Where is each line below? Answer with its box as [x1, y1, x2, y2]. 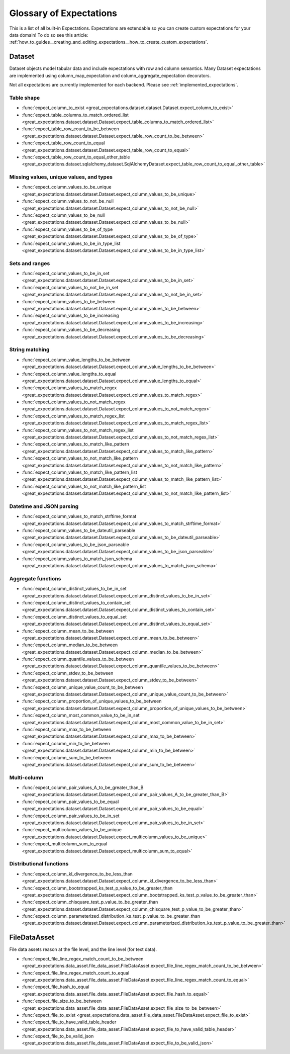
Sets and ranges [9, 259, 50, 267]
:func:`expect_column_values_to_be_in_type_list [22, 240, 121, 246]
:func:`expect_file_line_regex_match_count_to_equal [22, 970, 130, 976]
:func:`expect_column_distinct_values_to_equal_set [22, 613, 127, 620]
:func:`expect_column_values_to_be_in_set [22, 271, 110, 277]
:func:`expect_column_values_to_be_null [22, 212, 105, 218]
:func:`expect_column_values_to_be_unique [22, 184, 112, 190]
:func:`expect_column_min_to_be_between [22, 740, 110, 746]
